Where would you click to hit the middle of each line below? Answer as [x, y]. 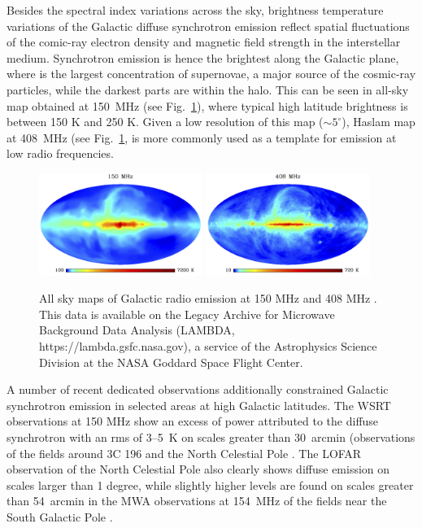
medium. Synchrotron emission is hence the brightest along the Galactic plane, [203, 57]
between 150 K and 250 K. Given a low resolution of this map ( [165, 122]
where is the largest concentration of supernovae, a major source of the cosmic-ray [211, 74]
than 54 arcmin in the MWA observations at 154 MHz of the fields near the [197, 501]
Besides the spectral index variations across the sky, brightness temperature [195, 10]
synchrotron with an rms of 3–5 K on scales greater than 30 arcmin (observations [211, 436]
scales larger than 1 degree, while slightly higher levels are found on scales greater [210, 484]
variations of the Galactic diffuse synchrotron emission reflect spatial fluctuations [208, 26]
